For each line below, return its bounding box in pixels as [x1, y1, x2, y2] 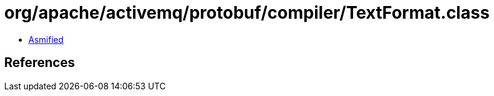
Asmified [28, 34, 64, 45]
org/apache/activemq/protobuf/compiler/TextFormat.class [4, 2, 490, 23]
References [4, 55, 75, 71]
